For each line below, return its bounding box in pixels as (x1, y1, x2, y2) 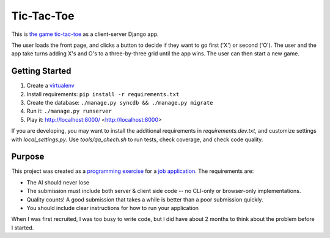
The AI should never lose (26, 178, 90, 186)
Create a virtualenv (26, 82, 75, 89)
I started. (11, 224, 34, 231)
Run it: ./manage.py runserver (26, 107, 112, 115)
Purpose (11, 152, 45, 162)
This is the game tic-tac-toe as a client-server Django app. (11, 30, 159, 38)
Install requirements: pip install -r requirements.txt (26, 90, 180, 97)
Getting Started (11, 66, 71, 76)
